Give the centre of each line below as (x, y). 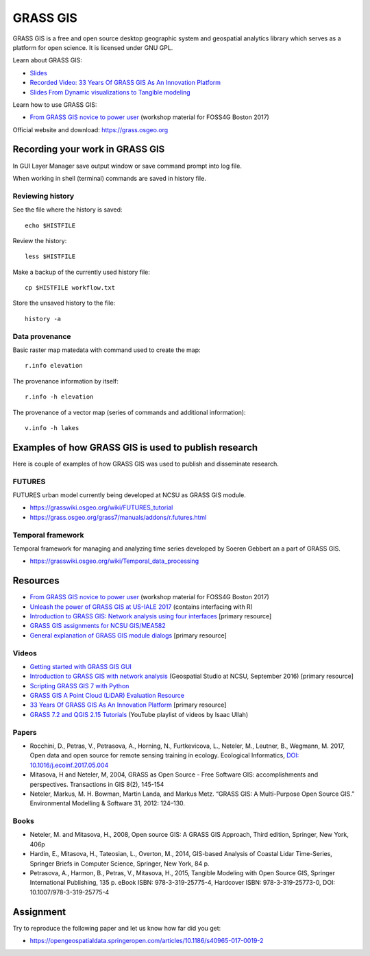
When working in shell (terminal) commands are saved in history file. (110, 178)
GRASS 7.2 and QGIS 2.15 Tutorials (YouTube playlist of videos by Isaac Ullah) (139, 714)
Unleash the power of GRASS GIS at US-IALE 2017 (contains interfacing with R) (141, 607)
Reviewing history (44, 196)
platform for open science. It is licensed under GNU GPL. (93, 47)
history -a (43, 319)
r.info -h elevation (59, 397)
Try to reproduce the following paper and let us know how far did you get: (117, 928)
